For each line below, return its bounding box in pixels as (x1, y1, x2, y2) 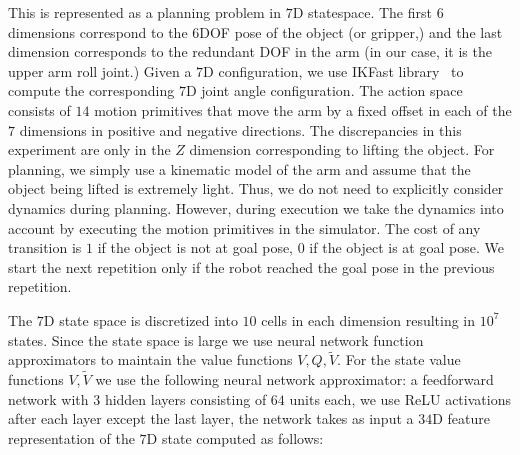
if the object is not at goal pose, (97, 237, 294, 258)
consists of (8, 99, 71, 120)
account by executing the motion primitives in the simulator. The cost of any (8, 217, 481, 238)
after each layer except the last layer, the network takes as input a (8, 408, 414, 429)
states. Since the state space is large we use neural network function (8, 329, 424, 350)
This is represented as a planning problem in (8, 2, 282, 22)
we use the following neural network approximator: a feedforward (95, 369, 494, 390)
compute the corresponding (8, 80, 175, 101)
